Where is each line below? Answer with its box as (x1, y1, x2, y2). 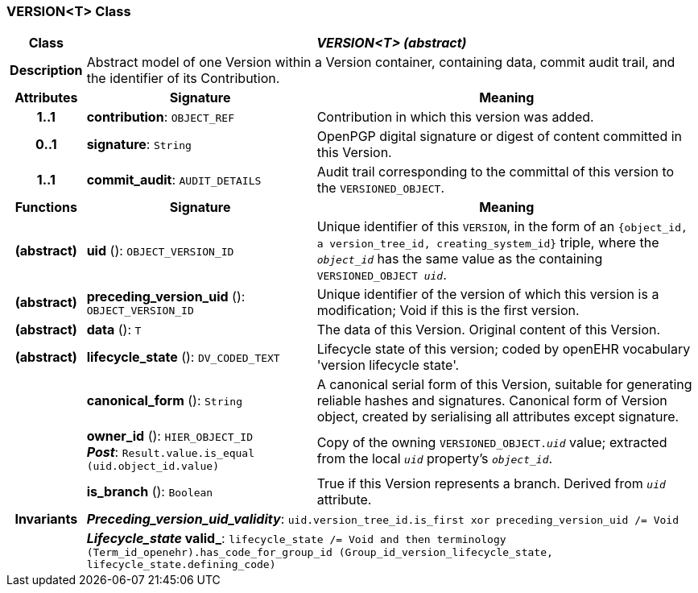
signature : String (86, 136, 192, 153)
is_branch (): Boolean (86, 483, 213, 500)
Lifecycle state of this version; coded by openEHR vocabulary (316, 341, 691, 358)
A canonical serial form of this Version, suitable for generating (316, 376, 692, 393)
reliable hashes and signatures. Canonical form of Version (316, 392, 667, 409)
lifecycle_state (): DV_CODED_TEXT (86, 349, 280, 366)
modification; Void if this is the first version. (316, 302, 580, 319)
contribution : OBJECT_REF (86, 109, 235, 126)
